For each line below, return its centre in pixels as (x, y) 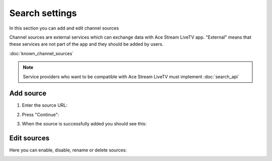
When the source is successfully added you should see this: (84, 124)
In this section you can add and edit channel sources (64, 28)
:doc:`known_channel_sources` (42, 53)
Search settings (43, 13)
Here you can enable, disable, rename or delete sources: (68, 150)
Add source (28, 94)
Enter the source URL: (45, 105)
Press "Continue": (41, 114)
